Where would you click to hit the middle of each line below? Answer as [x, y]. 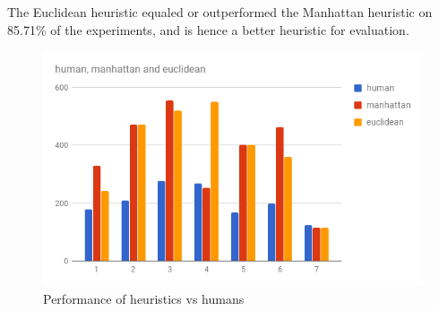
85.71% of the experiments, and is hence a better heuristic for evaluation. [208, 29]
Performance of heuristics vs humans [144, 298]
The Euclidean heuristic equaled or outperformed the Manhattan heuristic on [220, 12]
